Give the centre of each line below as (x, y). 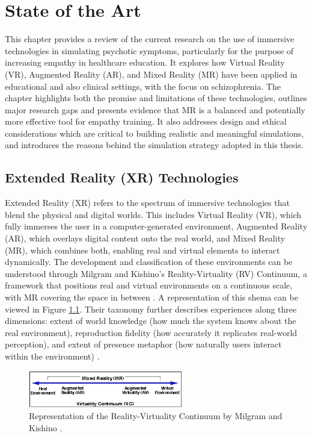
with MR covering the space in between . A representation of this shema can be (151, 297)
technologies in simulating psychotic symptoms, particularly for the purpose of (149, 50)
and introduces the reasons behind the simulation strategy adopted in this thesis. (154, 145)
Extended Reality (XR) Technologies (122, 177)
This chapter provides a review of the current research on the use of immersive (150, 39)
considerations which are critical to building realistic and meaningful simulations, (154, 133)
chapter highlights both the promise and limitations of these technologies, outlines (156, 98)
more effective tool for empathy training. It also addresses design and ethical (146, 121)
